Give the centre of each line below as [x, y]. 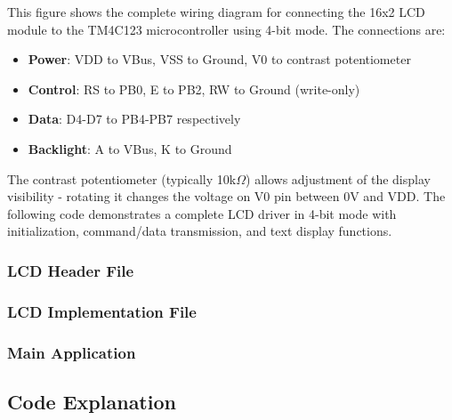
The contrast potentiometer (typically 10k [122, 178]
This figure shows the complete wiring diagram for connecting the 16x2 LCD [216, 12]
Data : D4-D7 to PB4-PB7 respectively [134, 119]
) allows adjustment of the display [338, 178]
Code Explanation [92, 401]
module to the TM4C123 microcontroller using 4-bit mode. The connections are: [226, 29]
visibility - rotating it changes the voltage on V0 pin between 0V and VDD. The [226, 196]
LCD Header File [71, 270]
